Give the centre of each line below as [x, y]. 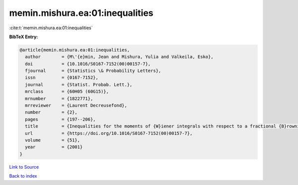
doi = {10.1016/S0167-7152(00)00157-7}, [88, 64]
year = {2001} [54, 147]
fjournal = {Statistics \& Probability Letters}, [93, 71]
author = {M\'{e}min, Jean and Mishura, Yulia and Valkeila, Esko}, [119, 57]
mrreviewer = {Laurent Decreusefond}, [76, 106]
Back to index [23, 176]
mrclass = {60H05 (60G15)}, [67, 92]
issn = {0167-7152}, [62, 78]
